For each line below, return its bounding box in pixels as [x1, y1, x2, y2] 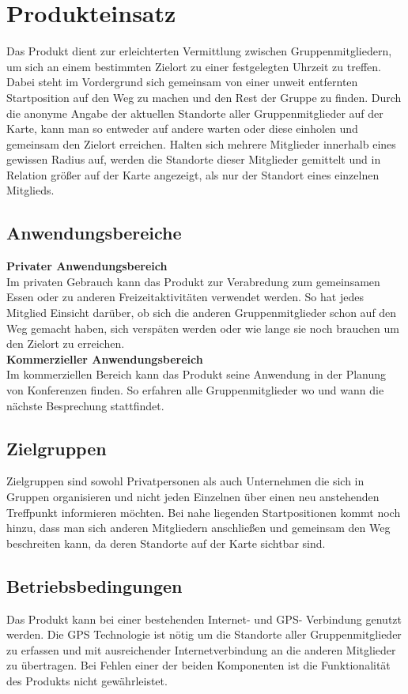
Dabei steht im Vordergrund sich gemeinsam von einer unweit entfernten [6, 74, 358, 90]
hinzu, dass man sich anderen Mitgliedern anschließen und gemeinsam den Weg [6, 519, 391, 536]
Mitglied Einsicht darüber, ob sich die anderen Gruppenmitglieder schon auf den [6, 304, 397, 321]
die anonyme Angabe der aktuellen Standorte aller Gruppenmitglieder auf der [6, 104, 383, 121]
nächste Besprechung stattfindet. [6, 397, 164, 413]
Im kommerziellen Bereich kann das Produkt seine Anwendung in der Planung [6, 366, 387, 383]
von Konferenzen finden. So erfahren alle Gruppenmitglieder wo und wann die [6, 382, 384, 398]
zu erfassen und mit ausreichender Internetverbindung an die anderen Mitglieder [6, 641, 396, 658]
